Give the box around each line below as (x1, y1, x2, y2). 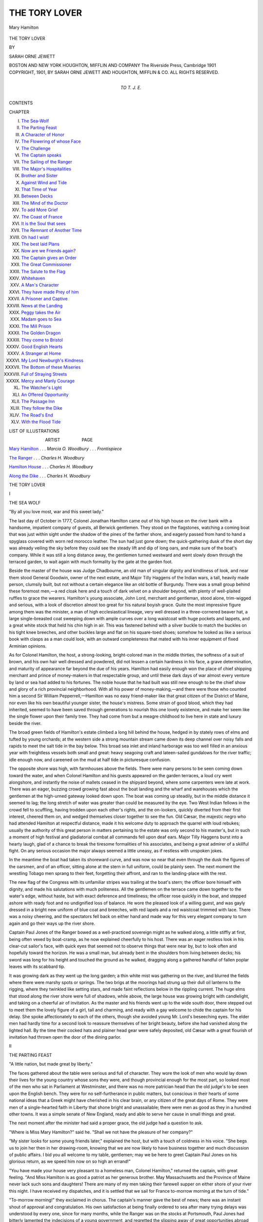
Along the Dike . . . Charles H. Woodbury (9, 473, 91, 479)
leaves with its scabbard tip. (9, 963, 65, 970)
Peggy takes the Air (21, 309, 61, 315)
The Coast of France (21, 214, 63, 219)
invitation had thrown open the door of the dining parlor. (9, 1034, 122, 1040)
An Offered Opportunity (21, 392, 69, 397)
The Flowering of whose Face (21, 138, 81, 144)
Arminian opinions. (9, 643, 47, 649)
